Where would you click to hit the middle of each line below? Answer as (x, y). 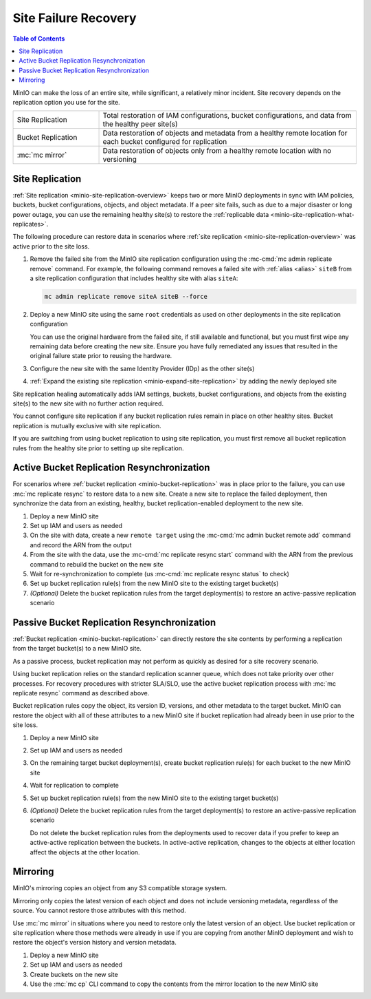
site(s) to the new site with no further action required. (88, 403)
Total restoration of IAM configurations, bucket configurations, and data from (227, 116)
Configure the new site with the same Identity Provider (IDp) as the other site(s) (142, 368)
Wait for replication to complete (75, 786)
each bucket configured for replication (165, 142)
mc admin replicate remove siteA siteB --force (126, 296)
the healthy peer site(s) (140, 124)
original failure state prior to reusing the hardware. (101, 356)
